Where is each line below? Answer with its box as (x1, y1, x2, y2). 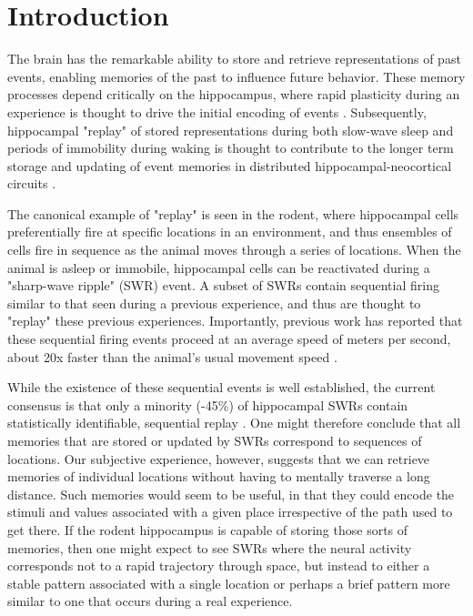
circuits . (7, 174, 56, 193)
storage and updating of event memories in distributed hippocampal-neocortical (7, 156, 452, 175)
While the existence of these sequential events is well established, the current (7, 378, 436, 397)
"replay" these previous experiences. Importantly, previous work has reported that (7, 311, 463, 330)
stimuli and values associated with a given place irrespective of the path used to (7, 502, 453, 521)
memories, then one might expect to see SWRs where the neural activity (7, 538, 412, 557)
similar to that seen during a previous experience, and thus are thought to (7, 293, 421, 312)
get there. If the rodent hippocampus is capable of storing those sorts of (7, 520, 408, 539)
